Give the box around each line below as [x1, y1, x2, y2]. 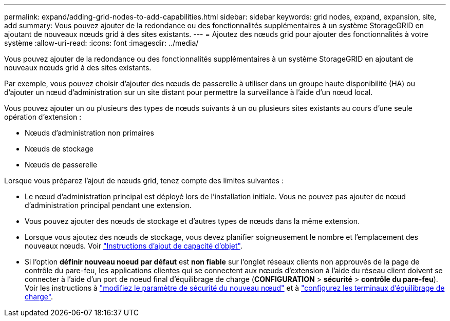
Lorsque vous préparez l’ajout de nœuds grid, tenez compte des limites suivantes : [4, 176, 284, 185]
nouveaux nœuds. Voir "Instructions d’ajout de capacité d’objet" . [25, 241, 242, 250]
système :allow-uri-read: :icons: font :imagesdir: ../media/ [4, 39, 199, 47]
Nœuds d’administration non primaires [25, 128, 154, 137]
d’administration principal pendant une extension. [25, 201, 192, 210]
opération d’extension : [4, 112, 82, 121]
